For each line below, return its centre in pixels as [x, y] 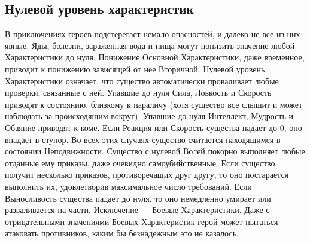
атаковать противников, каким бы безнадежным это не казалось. [122, 233]
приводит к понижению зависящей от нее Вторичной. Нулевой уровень [135, 69]
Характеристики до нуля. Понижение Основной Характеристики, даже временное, [155, 57]
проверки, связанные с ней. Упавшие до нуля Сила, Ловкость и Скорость [138, 92]
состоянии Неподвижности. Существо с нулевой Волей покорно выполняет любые [155, 151]
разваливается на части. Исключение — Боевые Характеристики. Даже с [137, 210]
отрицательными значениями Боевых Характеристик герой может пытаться [142, 221]
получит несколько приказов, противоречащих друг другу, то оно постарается [147, 174]
